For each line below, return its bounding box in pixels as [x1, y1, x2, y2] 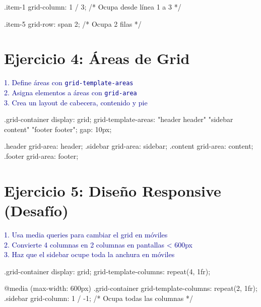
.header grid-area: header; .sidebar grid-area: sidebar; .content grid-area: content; [4, 141, 253, 151]
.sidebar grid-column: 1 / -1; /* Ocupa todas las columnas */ [4, 292, 193, 303]
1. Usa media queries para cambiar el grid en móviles [4, 229, 168, 239]
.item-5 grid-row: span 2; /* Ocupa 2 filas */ [4, 18, 142, 29]
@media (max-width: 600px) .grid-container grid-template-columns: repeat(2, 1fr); [4, 283, 257, 293]
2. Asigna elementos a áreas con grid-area [4, 87, 137, 97]
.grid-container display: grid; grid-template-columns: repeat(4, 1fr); [4, 266, 211, 276]
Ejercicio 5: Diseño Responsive [4, 180, 221, 201]
